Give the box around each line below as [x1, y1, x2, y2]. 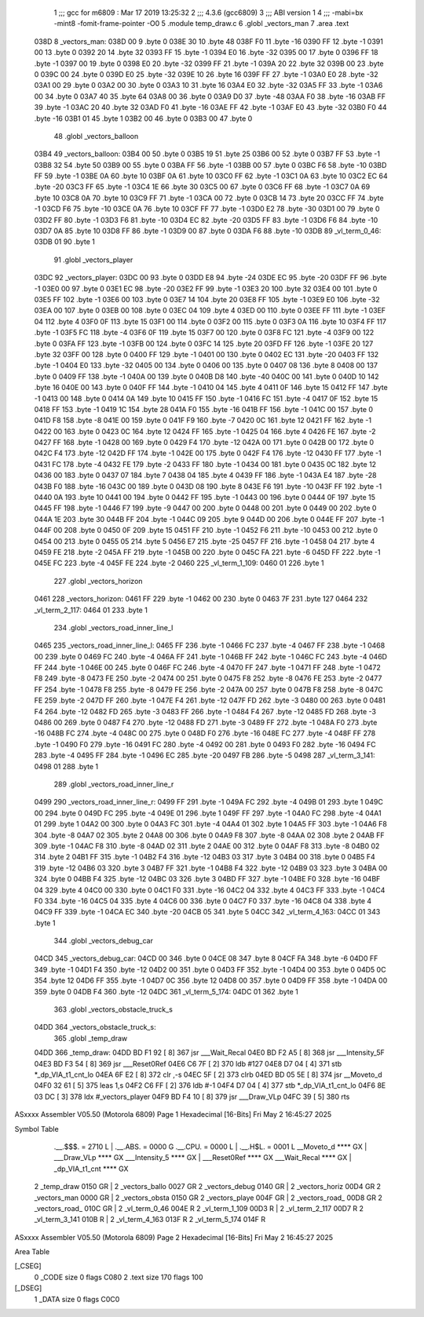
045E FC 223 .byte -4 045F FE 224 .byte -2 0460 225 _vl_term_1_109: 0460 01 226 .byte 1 [34, 558, 324, 568]
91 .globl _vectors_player [53, 255, 133, 264]
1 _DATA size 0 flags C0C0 [34, 1294, 120, 1304]
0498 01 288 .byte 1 [34, 761, 99, 771]
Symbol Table [14, 1124, 59, 1133]
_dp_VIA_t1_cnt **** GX [53, 1164, 129, 1173]
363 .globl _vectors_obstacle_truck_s [53, 1005, 173, 1014]
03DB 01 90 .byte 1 [34, 237, 96, 246]
